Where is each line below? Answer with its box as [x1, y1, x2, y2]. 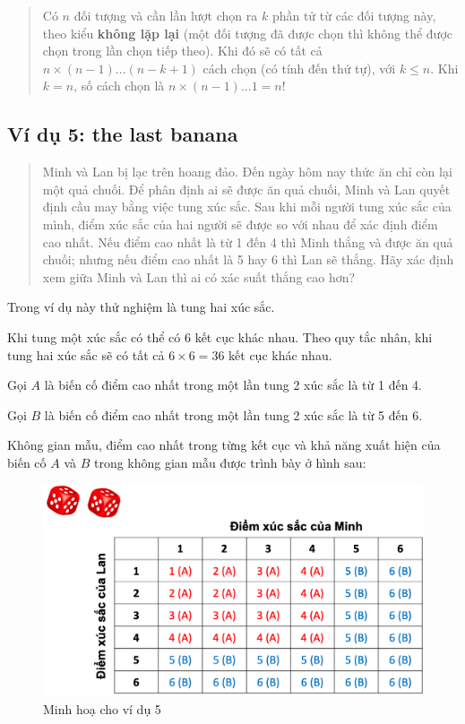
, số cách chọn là [73, 76, 165, 95]
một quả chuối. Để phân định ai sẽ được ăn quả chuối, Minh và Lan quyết [42, 179, 451, 198]
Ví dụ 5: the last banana [7, 120, 238, 148]
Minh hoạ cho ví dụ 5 [43, 699, 161, 718]
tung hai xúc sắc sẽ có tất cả [7, 345, 165, 364]
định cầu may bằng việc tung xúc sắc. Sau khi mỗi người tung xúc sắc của [42, 197, 452, 216]
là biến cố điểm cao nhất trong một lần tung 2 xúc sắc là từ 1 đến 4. [44, 375, 422, 394]
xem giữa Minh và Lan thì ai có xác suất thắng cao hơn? [42, 267, 356, 286]
